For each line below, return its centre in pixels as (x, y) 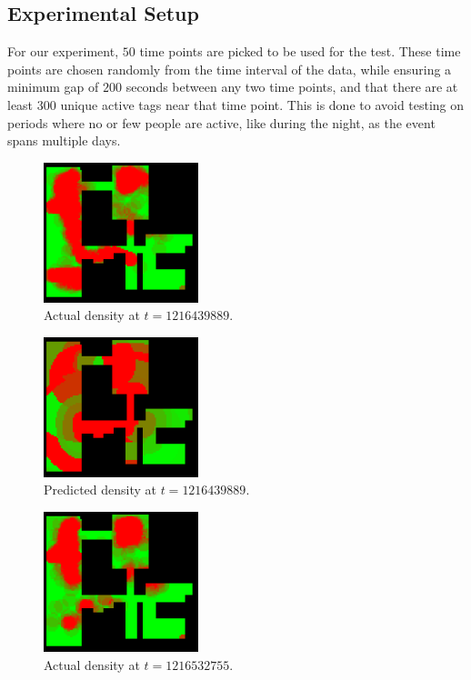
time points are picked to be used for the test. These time (300, 51)
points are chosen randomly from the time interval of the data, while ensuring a (230, 69)
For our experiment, (63, 51)
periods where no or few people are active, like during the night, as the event (221, 122)
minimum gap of (53, 87)
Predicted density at (100, 490)
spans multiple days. (64, 140)
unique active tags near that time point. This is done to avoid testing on (262, 104)
